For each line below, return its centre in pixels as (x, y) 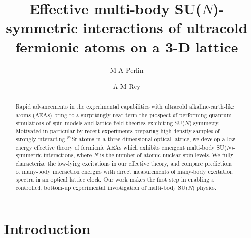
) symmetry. (204, 123)
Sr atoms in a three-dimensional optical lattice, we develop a (148, 139)
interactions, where (68, 155)
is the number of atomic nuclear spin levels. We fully (167, 155)
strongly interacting (40, 139)
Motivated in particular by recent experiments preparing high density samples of (117, 131)
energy (24, 147)
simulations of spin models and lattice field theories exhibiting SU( (100, 123)
